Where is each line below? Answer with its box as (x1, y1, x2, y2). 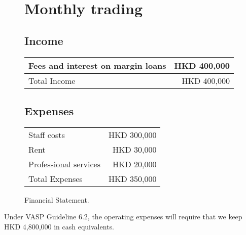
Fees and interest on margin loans (28, 59, 166, 71)
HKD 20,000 (112, 158, 157, 170)
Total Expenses (28, 172, 83, 184)
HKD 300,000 (108, 128, 157, 140)
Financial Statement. (24, 194, 89, 205)
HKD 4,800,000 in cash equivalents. (4, 221, 114, 231)
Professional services (28, 158, 100, 170)
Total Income (28, 74, 76, 86)
